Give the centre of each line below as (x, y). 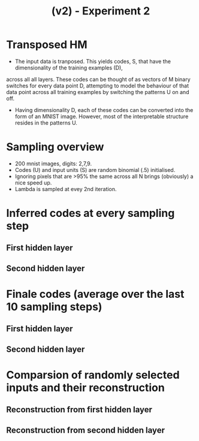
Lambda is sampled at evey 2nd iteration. (66, 189)
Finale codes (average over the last (95, 294)
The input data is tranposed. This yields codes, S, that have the (93, 61)
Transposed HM (47, 45)
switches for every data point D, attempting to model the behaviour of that (97, 86)
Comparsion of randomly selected (93, 375)
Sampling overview (55, 147)
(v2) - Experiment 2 (101, 11)
